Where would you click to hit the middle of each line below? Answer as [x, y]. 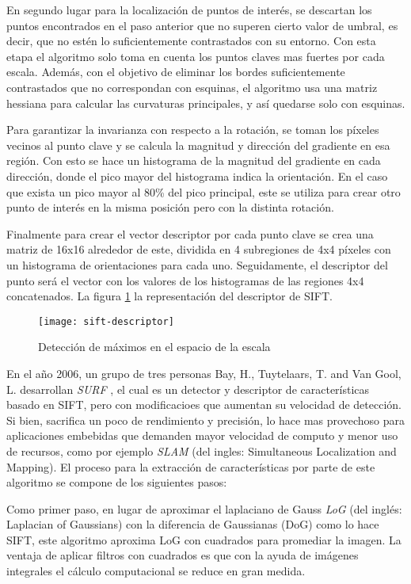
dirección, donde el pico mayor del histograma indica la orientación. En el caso [197, 176]
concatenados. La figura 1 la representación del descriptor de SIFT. [169, 296]
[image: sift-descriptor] [106, 321]
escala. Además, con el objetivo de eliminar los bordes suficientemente [176, 72]
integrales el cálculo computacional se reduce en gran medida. [156, 571]
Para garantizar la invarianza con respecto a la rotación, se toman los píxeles [193, 130]
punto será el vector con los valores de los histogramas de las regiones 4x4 [185, 280]
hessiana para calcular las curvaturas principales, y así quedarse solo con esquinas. [206, 103]
